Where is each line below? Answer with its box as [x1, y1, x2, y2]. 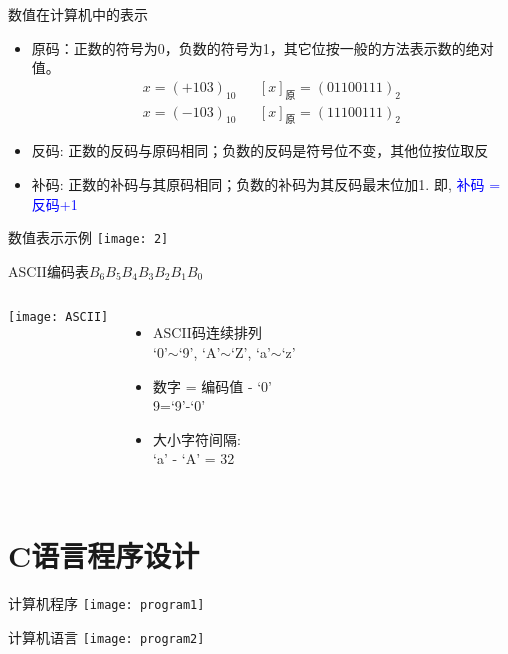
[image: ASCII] [8, 310, 109, 325]
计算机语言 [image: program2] [8, 626, 205, 647]
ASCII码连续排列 [153, 322, 262, 343]
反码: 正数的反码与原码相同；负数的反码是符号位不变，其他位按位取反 [31, 140, 489, 161]
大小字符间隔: [153, 428, 241, 449]
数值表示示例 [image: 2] [8, 227, 169, 248]
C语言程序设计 [8, 535, 200, 576]
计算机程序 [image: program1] [8, 593, 205, 614]
